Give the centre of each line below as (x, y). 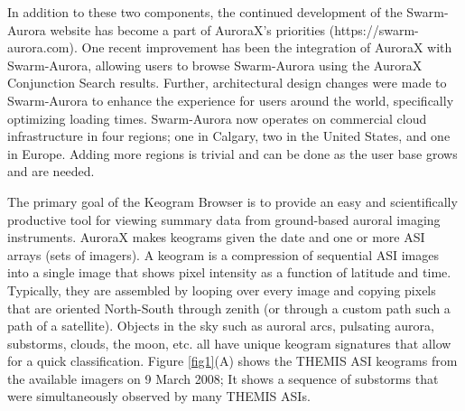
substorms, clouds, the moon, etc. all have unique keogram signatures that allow (229, 343)
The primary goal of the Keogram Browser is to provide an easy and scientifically (232, 201)
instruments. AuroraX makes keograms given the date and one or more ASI (216, 237)
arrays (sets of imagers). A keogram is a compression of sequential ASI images (223, 254)
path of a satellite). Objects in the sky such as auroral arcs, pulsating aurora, (221, 326)
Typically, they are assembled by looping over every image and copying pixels (222, 290)
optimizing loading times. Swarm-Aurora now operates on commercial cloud (217, 118)
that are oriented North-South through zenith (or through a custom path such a (229, 308)
